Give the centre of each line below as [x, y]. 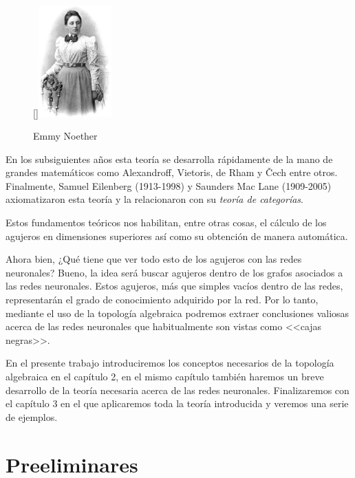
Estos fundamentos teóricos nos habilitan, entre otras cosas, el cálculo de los [166, 222]
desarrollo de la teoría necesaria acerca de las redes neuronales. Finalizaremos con [177, 390]
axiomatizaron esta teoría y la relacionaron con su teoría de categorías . [154, 199]
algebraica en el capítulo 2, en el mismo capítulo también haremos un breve [165, 377]
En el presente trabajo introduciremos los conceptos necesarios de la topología [170, 363]
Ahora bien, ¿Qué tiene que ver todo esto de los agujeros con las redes [154, 259]
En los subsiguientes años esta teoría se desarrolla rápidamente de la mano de [169, 159]
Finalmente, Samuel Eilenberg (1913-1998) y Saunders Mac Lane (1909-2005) [169, 185]
